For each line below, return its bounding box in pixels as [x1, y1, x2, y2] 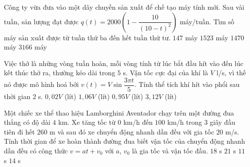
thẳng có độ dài [4, 117, 50, 127]
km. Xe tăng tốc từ [58, 117, 116, 127]
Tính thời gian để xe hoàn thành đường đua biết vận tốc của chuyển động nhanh [4, 136, 245, 146]
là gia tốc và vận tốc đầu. [132, 146, 208, 155]
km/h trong [167, 117, 202, 127]
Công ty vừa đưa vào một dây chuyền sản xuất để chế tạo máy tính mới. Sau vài [4, 2, 245, 12]
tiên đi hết [4, 126, 35, 136]
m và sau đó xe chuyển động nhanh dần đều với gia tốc [50, 126, 214, 136]
